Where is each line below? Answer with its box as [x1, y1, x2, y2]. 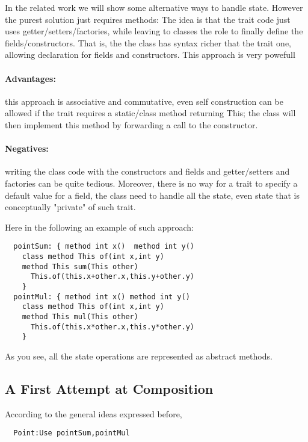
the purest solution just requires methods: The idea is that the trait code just [5, 13, 291, 25]
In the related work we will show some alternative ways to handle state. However [5, 1, 303, 13]
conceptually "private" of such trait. [5, 201, 136, 213]
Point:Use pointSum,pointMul [13, 429, 130, 438]
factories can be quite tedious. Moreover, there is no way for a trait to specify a [5, 176, 298, 189]
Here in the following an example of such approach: [5, 220, 194, 233]
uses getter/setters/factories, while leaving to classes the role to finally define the [5, 25, 303, 37]
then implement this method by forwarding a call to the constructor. [5, 118, 258, 131]
